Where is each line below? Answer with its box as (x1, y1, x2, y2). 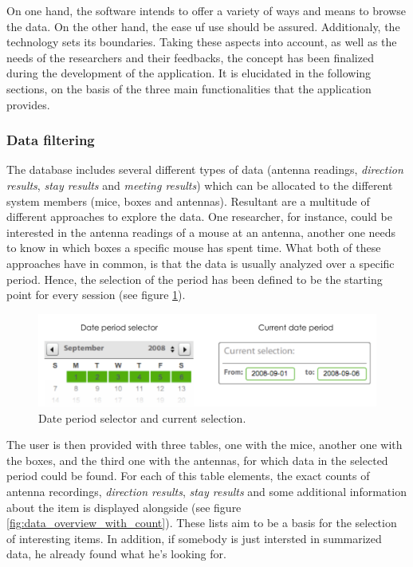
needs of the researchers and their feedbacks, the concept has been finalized (6, 49, 374, 65)
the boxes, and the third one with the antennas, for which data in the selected (6, 451, 388, 468)
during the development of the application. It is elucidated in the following (6, 65, 372, 81)
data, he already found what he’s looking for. (6, 545, 226, 562)
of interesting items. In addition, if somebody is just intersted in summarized (6, 530, 382, 546)
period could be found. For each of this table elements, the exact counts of (6, 467, 370, 484)
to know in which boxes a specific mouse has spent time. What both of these (6, 239, 381, 256)
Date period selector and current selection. (38, 409, 246, 426)
